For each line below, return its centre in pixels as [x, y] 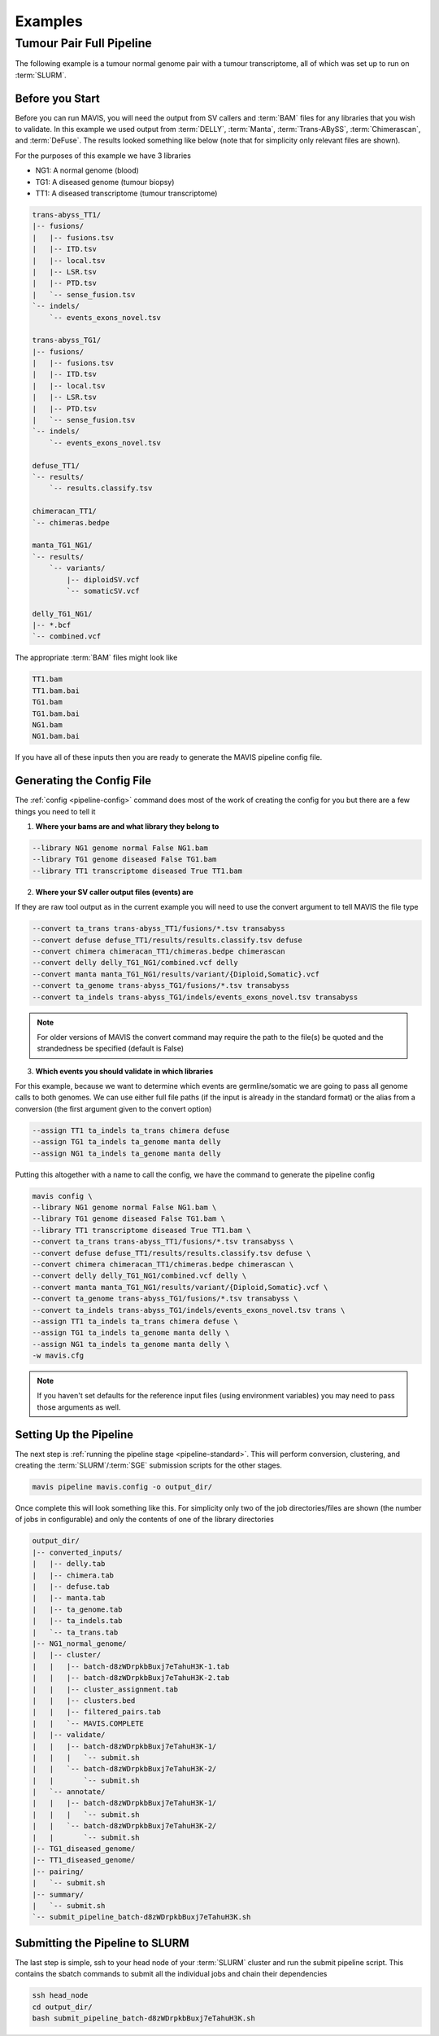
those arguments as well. [79, 1407]
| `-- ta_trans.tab [75, 1632]
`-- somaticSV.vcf [103, 591]
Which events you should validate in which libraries [124, 1071]
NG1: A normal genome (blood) [87, 170]
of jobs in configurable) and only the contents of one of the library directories [144, 1520]
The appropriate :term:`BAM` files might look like [96, 658]
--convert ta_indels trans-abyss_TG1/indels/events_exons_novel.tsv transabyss [195, 997]
